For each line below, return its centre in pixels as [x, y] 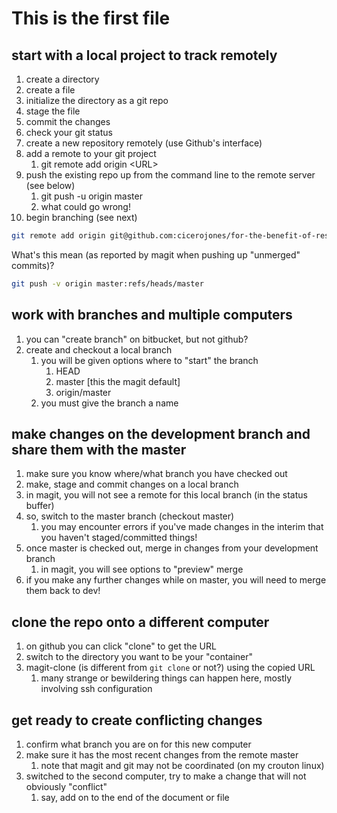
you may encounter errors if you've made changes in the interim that [182, 527]
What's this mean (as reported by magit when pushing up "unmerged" [156, 254]
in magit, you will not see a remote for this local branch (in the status [166, 495]
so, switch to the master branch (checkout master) [130, 516]
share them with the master [99, 449]
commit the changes [68, 121]
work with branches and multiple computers [152, 315]
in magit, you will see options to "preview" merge [142, 569]
